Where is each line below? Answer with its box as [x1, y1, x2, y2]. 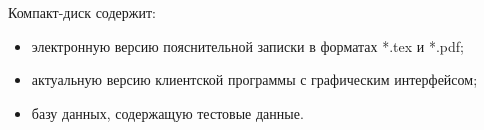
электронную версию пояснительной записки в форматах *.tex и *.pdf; [31, 35, 464, 56]
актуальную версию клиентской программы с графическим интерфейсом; [31, 69, 478, 90]
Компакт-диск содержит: [8, 2, 156, 22]
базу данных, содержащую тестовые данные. [31, 102, 304, 123]
